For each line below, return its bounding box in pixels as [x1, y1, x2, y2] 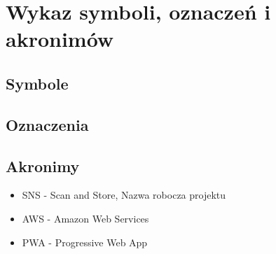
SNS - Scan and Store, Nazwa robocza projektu [22, 188, 226, 202]
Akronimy [6, 155, 80, 176]
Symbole [6, 72, 69, 94]
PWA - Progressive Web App [22, 234, 148, 249]
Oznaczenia [6, 113, 89, 135]
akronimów [6, 24, 114, 53]
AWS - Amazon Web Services [22, 211, 149, 225]
